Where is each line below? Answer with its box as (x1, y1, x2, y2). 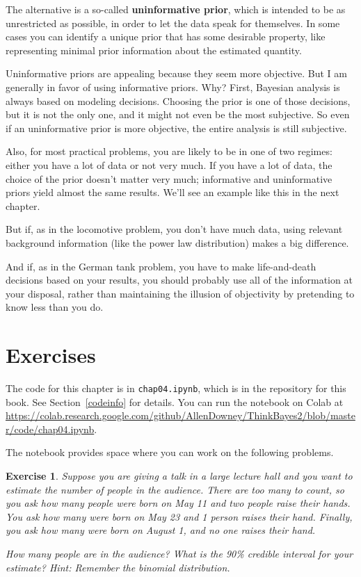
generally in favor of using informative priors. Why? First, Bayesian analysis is (6, 79, 340, 94)
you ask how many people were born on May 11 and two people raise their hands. (6, 496, 351, 510)
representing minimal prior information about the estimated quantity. (6, 42, 302, 57)
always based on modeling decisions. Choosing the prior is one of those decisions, (6, 93, 351, 108)
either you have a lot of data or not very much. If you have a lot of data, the (6, 157, 332, 172)
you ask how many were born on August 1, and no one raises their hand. (6, 523, 316, 537)
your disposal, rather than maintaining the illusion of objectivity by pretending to (6, 286, 355, 300)
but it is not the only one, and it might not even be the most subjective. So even (6, 107, 350, 122)
